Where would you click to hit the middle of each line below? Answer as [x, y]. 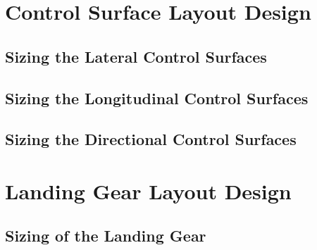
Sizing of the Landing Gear [106, 236]
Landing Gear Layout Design [148, 190]
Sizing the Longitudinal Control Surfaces [157, 98]
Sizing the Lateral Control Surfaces [136, 56]
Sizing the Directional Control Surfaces [151, 139]
